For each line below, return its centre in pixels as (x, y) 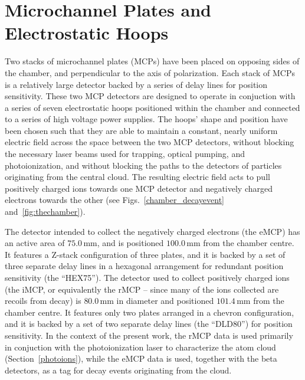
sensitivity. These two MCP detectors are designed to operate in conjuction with (150, 96)
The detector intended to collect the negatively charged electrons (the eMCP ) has (152, 231)
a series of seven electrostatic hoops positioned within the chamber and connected (152, 107)
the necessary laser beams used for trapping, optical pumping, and (125, 154)
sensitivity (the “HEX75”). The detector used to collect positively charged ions (147, 277)
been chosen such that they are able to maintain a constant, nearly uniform (141, 130)
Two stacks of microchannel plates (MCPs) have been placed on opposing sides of (152, 61)
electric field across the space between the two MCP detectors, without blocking (150, 142)
